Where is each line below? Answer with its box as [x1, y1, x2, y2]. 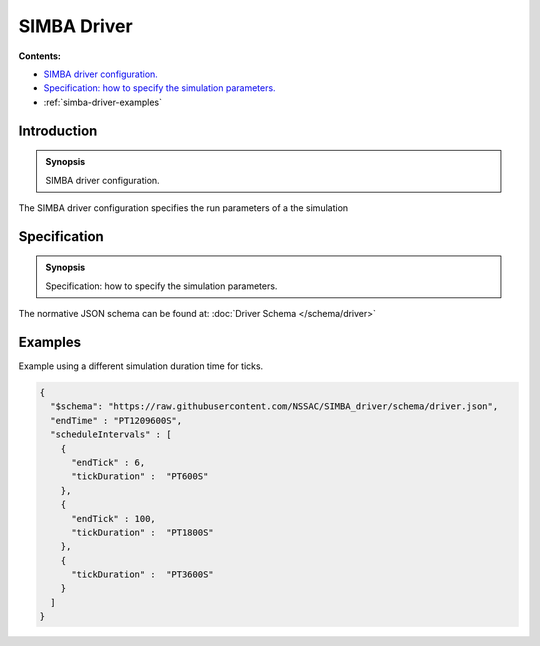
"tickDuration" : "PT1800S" [71, 526, 214, 538]
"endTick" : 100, [71, 513, 157, 524]
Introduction [18, 122, 98, 139]
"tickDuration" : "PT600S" [71, 471, 209, 482]
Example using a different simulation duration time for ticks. [18, 360, 264, 372]
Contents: [18, 50, 62, 62]
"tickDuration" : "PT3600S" [71, 569, 214, 580]
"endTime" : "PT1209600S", [50, 415, 183, 426]
